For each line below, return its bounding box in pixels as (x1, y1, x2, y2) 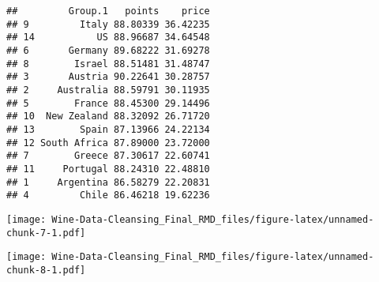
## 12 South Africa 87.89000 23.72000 (6, 137, 210, 149)
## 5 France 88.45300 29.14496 (6, 97, 210, 109)
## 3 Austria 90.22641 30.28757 (6, 71, 210, 83)
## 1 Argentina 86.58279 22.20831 (6, 176, 210, 188)
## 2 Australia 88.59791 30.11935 (6, 84, 210, 96)
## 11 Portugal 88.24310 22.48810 (6, 163, 210, 175)
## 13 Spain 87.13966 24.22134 (6, 123, 210, 135)
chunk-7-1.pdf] (6, 227, 86, 239)
